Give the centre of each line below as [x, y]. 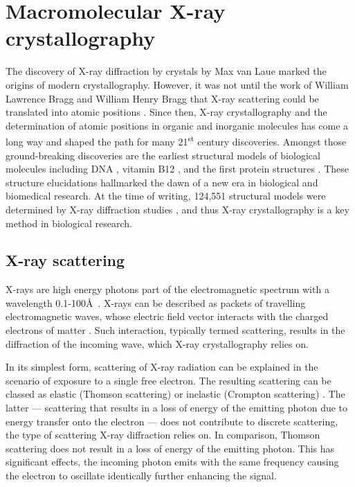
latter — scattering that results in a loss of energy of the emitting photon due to [177, 408]
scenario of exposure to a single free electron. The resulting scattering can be [169, 380]
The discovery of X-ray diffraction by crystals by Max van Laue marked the [166, 71]
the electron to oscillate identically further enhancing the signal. [141, 476]
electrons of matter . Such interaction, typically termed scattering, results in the [175, 330]
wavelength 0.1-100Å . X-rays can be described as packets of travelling [156, 302]
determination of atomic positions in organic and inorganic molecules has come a [177, 125]
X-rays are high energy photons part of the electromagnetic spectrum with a [167, 289]
